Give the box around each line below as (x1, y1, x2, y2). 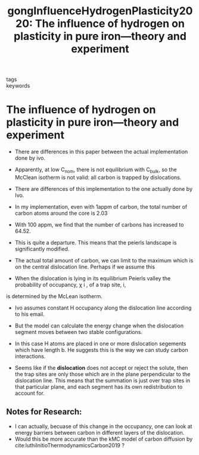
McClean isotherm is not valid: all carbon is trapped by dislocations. (14, 174, 182, 181)
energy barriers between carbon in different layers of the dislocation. (14, 429, 185, 436)
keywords (6, 82, 30, 89)
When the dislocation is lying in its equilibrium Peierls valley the (14, 274, 171, 281)
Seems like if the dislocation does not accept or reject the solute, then (14, 364, 188, 371)
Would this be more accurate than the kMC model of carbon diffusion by (14, 435, 193, 442)
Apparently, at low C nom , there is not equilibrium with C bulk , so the (14, 166, 177, 174)
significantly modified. (14, 245, 70, 252)
